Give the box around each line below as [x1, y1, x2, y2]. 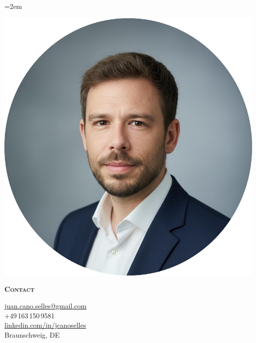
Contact [4, 284, 34, 294]
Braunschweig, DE [4, 329, 60, 340]
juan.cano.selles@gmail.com [4, 300, 86, 310]
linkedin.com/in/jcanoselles [4, 320, 86, 330]
